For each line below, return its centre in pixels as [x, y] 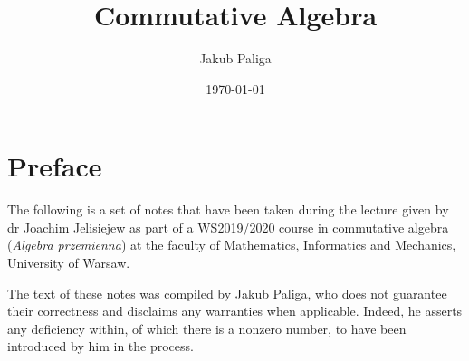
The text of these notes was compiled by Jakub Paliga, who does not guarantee [227, 293]
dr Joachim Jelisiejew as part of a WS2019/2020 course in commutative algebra [228, 227]
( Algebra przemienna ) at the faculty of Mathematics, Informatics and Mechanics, [232, 245]
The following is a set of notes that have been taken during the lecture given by [228, 209]
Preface [55, 166]
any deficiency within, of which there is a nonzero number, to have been [207, 328]
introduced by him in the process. [100, 346]
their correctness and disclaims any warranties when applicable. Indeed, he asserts [235, 311]
